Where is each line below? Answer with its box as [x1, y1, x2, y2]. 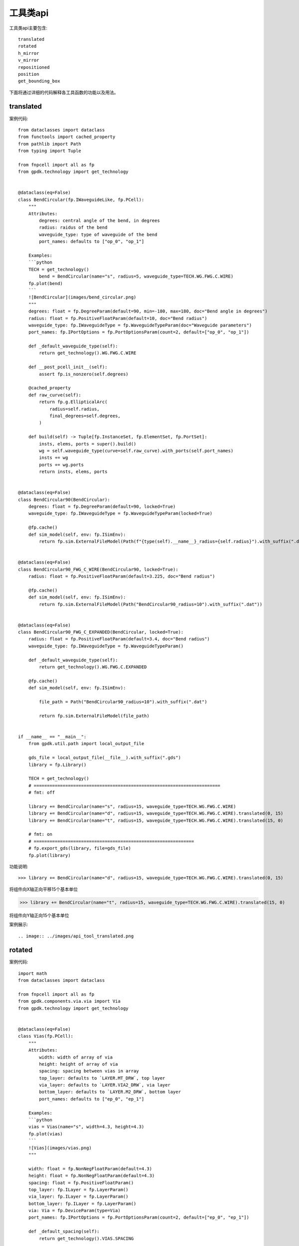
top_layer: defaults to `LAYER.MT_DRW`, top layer [39, 1075, 165, 1081]
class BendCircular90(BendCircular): [18, 496, 111, 502]
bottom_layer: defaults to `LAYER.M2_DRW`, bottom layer [39, 1089, 181, 1095]
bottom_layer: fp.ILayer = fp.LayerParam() [28, 1201, 137, 1206]
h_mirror [18, 50, 39, 56]
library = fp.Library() [28, 762, 87, 768]
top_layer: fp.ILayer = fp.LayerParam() [28, 1187, 129, 1192]
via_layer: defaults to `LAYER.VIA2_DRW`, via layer [39, 1082, 170, 1088]
